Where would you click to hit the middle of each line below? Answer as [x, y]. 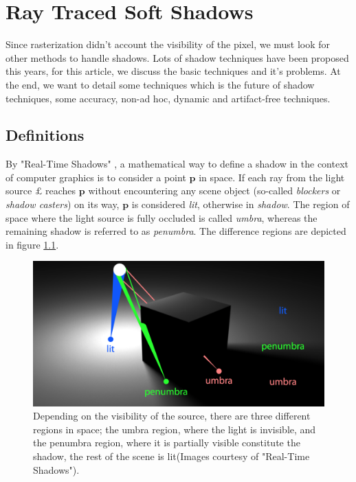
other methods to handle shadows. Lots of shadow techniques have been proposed [177, 57]
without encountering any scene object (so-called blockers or [214, 191]
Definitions [45, 135]
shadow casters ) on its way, [63, 204]
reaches [61, 191]
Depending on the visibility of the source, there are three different [172, 416]
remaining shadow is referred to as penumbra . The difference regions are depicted [176, 231]
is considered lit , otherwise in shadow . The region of [241, 204]
